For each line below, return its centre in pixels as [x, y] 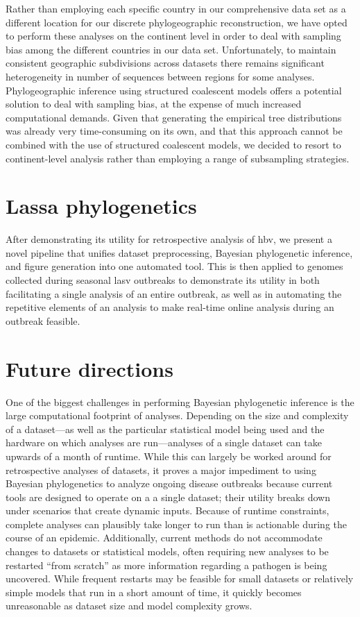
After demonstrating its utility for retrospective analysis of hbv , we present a [169, 239]
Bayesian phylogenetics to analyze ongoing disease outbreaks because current [169, 483]
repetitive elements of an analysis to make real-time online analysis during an [170, 307]
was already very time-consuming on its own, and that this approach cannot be [174, 131]
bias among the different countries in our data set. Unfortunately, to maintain [171, 49]
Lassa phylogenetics [101, 206]
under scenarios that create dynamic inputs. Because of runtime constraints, [168, 510]
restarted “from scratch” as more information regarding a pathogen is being [166, 565]
